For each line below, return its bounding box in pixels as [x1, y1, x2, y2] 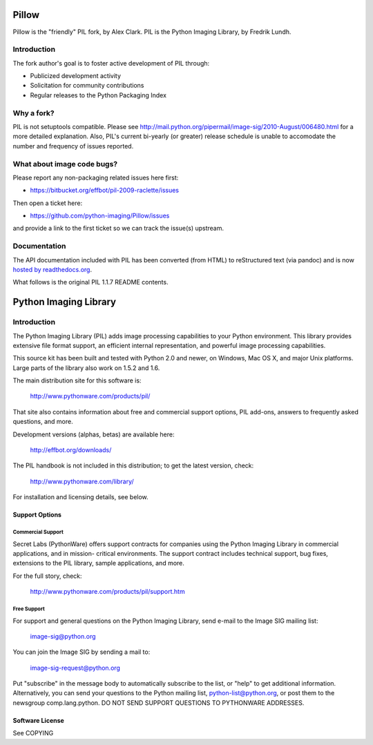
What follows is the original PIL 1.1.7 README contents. [12, 278, 169, 287]
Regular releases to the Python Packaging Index [30, 90, 167, 99]
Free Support [12, 605, 45, 612]
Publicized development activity [30, 72, 121, 80]
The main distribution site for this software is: [12, 376, 142, 385]
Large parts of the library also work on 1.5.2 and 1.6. [12, 363, 160, 372]
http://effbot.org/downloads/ [30, 446, 112, 454]
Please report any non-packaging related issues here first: [12, 173, 179, 182]
